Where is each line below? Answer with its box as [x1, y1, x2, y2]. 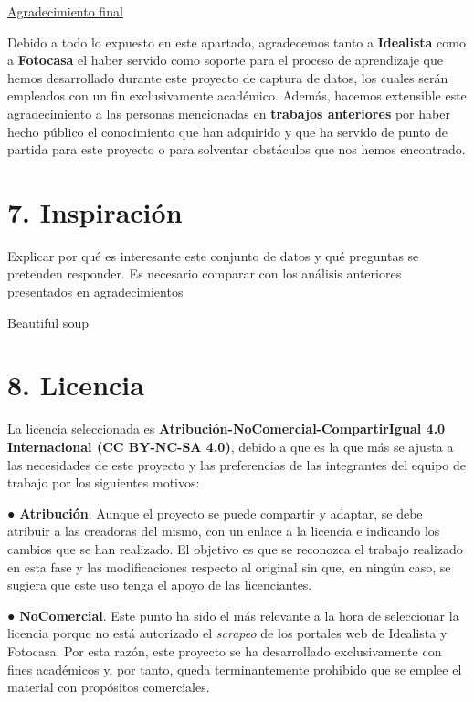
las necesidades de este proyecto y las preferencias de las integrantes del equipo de [7, 455, 466, 474]
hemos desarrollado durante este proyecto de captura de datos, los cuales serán [7, 68, 448, 87]
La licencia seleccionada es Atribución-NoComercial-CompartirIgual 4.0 [7, 419, 446, 438]
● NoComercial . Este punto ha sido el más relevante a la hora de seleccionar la [7, 605, 459, 624]
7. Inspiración [7, 193, 183, 230]
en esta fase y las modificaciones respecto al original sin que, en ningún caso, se [7, 557, 451, 576]
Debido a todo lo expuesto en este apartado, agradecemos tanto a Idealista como [7, 32, 466, 51]
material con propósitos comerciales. [7, 677, 210, 697]
